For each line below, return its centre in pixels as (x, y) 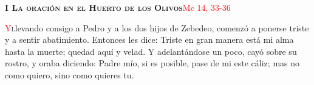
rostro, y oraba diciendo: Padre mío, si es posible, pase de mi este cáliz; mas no (152, 63)
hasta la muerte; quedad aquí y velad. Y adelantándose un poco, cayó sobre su (151, 51)
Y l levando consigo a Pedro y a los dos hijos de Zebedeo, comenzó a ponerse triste (157, 27)
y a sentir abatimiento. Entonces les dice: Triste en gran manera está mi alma (149, 39)
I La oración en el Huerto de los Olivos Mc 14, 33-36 (118, 7)
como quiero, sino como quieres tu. (70, 74)
